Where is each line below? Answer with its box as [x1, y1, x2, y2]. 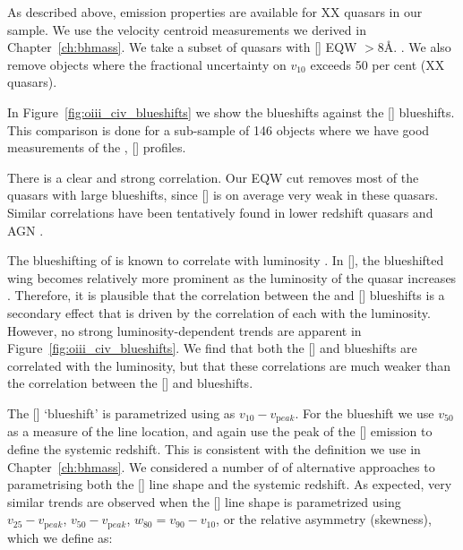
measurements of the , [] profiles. [7, 138, 186, 157]
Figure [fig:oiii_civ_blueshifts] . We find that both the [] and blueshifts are [7, 339, 417, 357]
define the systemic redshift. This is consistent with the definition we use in [7, 439, 421, 458]
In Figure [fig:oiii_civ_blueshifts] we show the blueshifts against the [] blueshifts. [7, 102, 455, 121]
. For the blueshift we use [295, 403, 434, 422]
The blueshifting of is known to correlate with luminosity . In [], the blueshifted [7, 251, 444, 270]
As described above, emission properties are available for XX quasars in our [7, 3, 423, 21]
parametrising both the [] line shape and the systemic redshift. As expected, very [7, 475, 452, 494]
